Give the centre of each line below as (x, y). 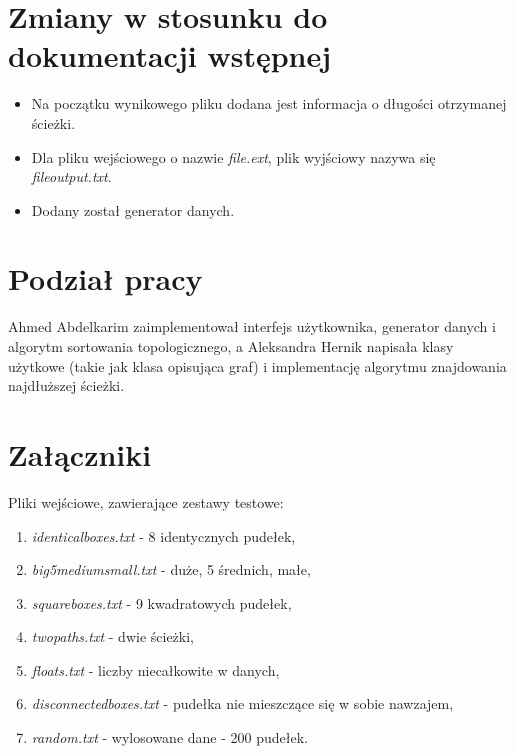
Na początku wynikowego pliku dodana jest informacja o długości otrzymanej (269, 103)
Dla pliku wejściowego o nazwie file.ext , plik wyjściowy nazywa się (233, 156)
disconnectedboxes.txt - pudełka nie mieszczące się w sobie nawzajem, (242, 703)
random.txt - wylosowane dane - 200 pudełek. (169, 737)
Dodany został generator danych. (133, 209)
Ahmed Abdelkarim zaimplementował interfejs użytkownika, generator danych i (252, 326)
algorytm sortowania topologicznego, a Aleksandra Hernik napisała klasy (231, 346)
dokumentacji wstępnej (170, 55)
